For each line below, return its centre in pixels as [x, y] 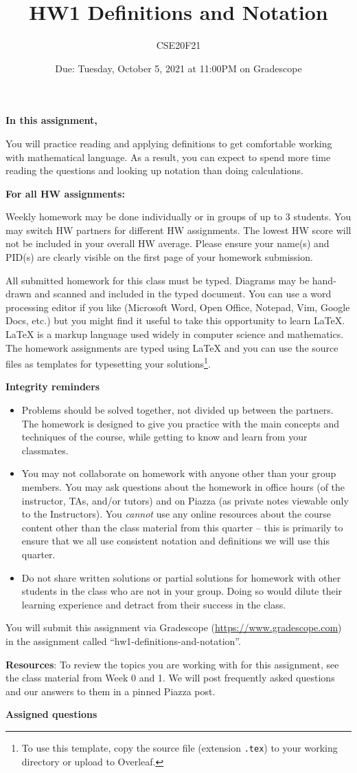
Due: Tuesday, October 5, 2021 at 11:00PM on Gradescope [178, 68]
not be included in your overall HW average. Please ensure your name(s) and [168, 243]
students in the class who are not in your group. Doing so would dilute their [182, 591]
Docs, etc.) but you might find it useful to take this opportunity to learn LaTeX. [175, 320]
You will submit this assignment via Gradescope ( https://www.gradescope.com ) [174, 627]
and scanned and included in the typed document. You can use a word [183, 294]
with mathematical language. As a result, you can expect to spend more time [168, 157]
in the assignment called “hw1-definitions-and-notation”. [123, 640]
